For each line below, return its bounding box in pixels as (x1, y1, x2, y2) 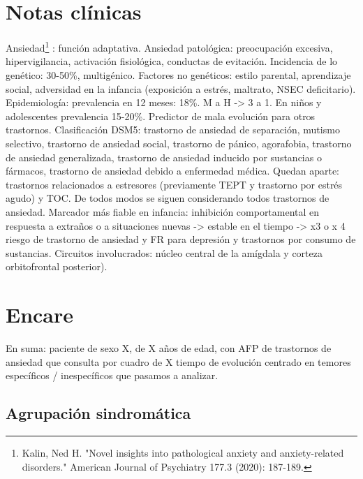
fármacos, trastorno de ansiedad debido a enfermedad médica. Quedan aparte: (6, 163, 340, 178)
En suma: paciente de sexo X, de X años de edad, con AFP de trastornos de (6, 341, 332, 355)
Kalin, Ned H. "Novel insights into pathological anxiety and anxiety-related (22, 445, 344, 459)
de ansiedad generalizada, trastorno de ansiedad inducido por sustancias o (6, 149, 322, 164)
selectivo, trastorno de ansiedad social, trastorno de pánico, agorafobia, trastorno (6, 135, 352, 150)
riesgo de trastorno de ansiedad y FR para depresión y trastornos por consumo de (6, 232, 356, 246)
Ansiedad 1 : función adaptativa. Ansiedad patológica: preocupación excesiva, (6, 38, 333, 54)
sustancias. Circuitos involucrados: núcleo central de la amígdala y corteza (6, 245, 323, 260)
